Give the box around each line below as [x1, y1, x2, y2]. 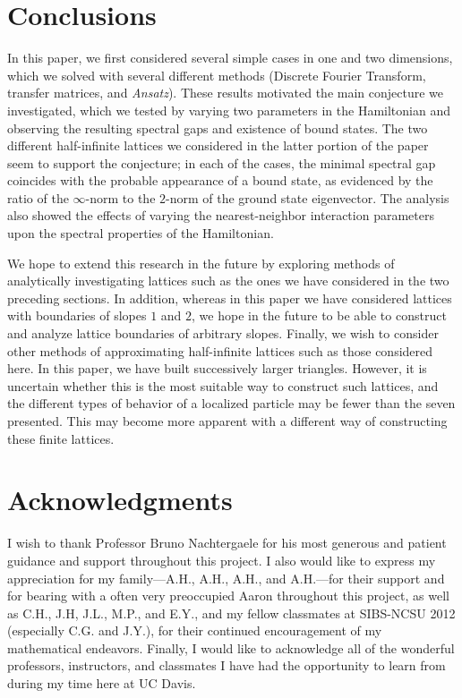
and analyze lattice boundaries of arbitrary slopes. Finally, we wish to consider [7, 324, 439, 343]
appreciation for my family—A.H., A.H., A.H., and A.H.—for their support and [7, 568, 445, 587]
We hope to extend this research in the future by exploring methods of [7, 253, 395, 272]
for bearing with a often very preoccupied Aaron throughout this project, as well [7, 586, 449, 605]
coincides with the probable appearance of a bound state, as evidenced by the [7, 171, 433, 190]
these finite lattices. [7, 429, 115, 447]
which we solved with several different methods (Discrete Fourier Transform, [7, 65, 426, 84]
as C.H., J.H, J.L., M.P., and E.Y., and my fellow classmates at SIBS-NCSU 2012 [7, 603, 456, 622]
